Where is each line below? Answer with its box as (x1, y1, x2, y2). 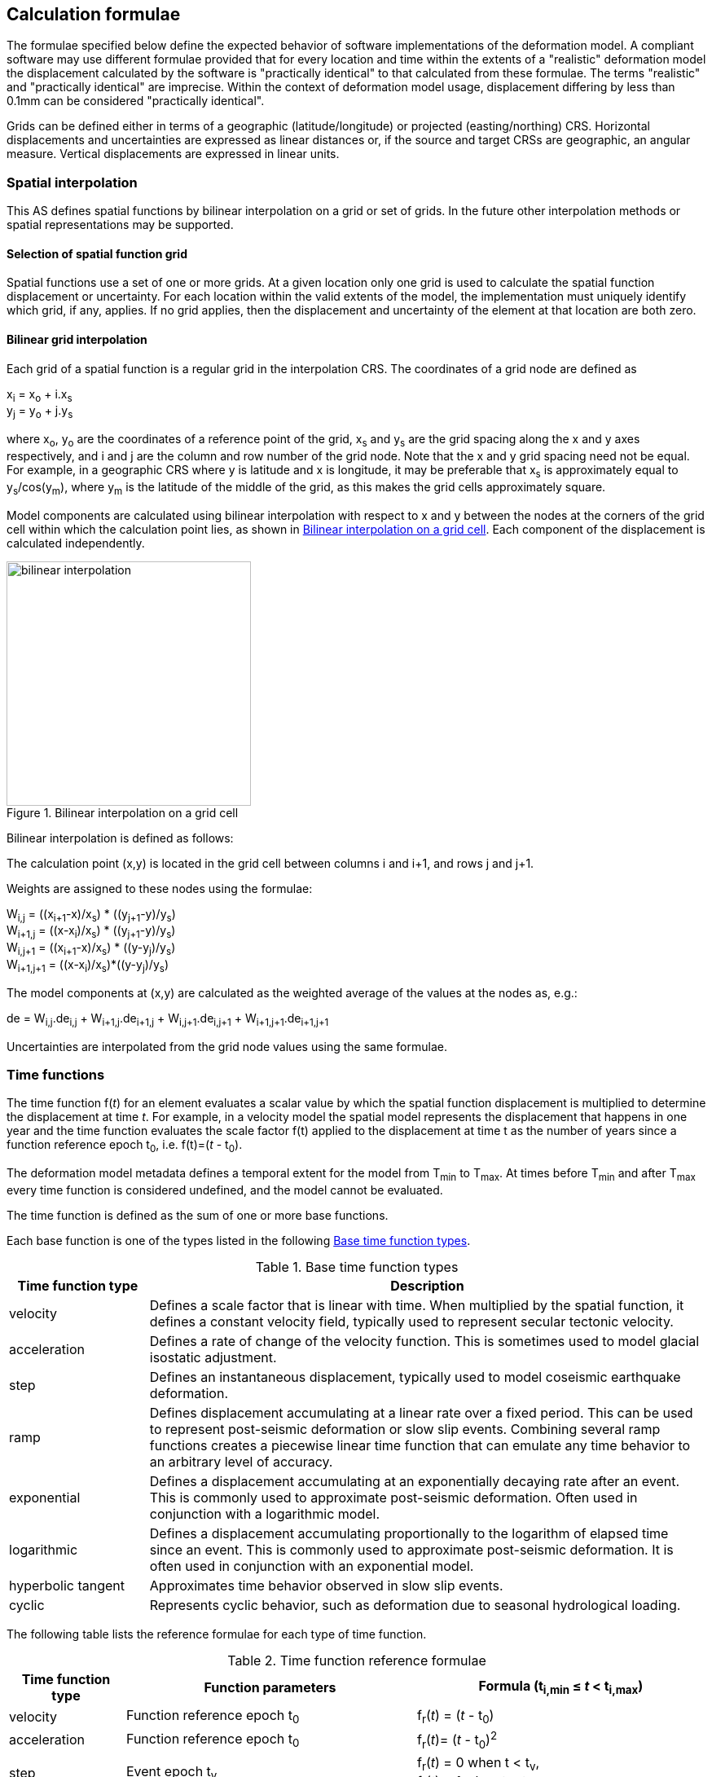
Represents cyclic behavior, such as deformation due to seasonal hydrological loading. (149, 1596, 681, 1613)
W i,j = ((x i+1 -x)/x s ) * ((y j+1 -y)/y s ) (7, 906, 176, 924)
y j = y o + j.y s (7, 403, 73, 421)
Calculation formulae (7, 4, 181, 24)
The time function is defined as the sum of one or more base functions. (7, 1207, 389, 1222)
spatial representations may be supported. (7, 218, 234, 232)
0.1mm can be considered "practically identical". (7, 94, 265, 108)
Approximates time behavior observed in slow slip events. (149, 1577, 503, 1594)
